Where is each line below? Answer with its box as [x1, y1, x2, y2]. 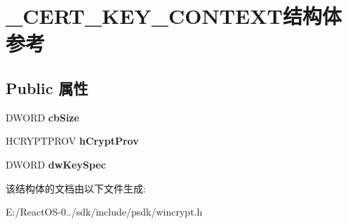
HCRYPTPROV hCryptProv [6, 133, 139, 148]
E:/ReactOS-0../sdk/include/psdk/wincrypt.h [6, 204, 203, 219]
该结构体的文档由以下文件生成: [6, 180, 146, 195]
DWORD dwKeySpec [6, 157, 106, 171]
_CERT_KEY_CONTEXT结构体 [6, 1, 342, 30]
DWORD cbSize [6, 110, 79, 124]
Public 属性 [6, 77, 88, 98]
